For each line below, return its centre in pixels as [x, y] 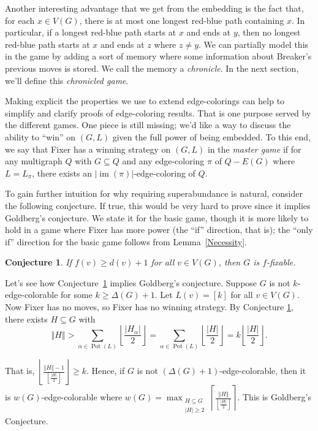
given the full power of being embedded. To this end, [212, 136]
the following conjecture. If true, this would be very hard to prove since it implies [158, 205]
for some [77, 295]
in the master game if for [254, 149]
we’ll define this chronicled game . [67, 80]
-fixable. [281, 262]
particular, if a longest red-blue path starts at [91, 32]
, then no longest [269, 32]
